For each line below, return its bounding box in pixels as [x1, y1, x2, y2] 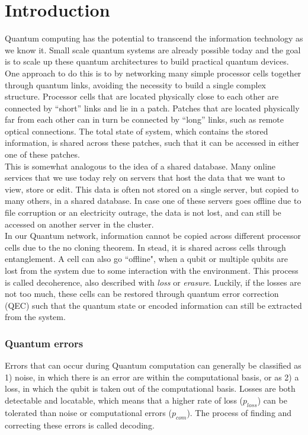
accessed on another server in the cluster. [5, 217, 154, 230]
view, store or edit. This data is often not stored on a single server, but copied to [5, 183, 299, 195]
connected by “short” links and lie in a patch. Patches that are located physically [5, 101, 300, 114]
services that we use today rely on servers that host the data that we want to [5, 171, 285, 184]
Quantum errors [5, 335, 84, 350]
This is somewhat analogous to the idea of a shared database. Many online [5, 159, 276, 172]
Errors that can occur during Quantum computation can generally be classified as [5, 359, 301, 372]
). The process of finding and [187, 406, 292, 418]
